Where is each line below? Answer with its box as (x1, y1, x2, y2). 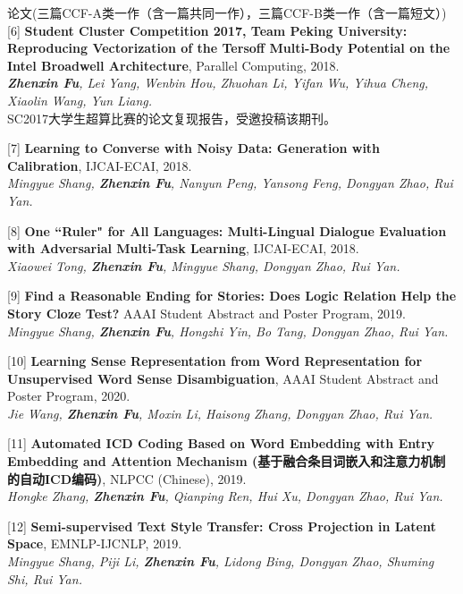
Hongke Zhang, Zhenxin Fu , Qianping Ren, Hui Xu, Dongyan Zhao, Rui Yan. (7, 487, 443, 505)
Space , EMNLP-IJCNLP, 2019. (7, 534, 182, 553)
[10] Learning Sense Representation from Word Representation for (7, 352, 423, 370)
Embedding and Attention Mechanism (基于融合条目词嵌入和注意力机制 (7, 452, 446, 471)
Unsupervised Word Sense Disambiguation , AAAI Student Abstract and (7, 369, 439, 387)
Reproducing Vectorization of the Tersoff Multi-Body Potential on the (7, 38, 450, 57)
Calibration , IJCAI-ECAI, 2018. (7, 156, 192, 174)
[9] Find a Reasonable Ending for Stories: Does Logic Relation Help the (7, 286, 457, 305)
